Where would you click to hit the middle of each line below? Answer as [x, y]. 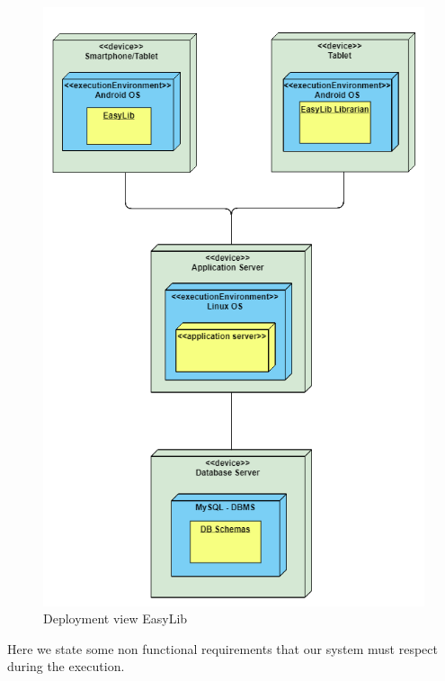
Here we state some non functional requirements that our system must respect [222, 648]
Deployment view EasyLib [116, 618]
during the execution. [66, 666]
